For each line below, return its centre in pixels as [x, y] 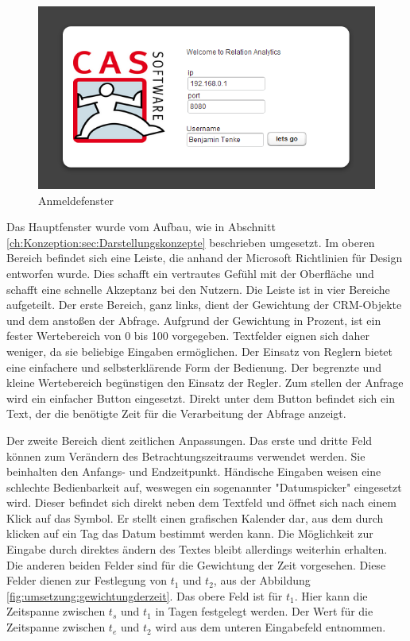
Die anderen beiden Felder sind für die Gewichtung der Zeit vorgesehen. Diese [196, 564]
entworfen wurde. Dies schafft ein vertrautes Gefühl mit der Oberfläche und [190, 273]
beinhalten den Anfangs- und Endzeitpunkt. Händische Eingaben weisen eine [194, 471]
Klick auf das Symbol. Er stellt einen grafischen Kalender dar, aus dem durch [195, 517]
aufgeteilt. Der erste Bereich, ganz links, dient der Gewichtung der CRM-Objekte [204, 305]
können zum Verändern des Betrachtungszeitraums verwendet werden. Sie [186, 456]
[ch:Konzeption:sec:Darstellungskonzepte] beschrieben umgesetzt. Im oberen [191, 242]
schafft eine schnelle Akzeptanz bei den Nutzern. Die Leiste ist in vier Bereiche [198, 289]
